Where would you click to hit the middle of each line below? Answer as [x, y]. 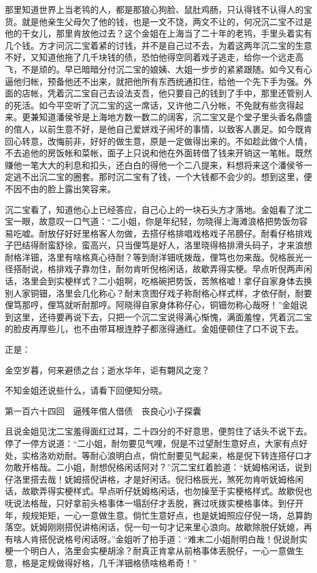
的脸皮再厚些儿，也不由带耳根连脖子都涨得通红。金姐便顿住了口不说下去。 [154, 329]
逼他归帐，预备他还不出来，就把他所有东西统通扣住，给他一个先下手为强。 [154, 81]
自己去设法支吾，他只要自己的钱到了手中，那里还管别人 [201, 93]
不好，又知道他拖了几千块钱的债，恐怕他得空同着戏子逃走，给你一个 [141, 57]
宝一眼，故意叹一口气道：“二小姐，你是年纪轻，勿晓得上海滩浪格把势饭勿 [152, 221]
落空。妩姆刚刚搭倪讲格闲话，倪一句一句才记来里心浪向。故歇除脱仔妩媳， [154, 527]
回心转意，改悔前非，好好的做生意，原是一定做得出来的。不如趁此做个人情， [158, 141]
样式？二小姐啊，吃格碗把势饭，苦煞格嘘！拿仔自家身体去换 [192, 281]
